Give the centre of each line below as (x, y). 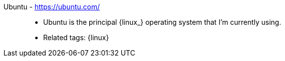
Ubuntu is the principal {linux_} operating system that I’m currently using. (162, 22)
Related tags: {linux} (76, 37)
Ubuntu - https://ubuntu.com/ (52, 7)
